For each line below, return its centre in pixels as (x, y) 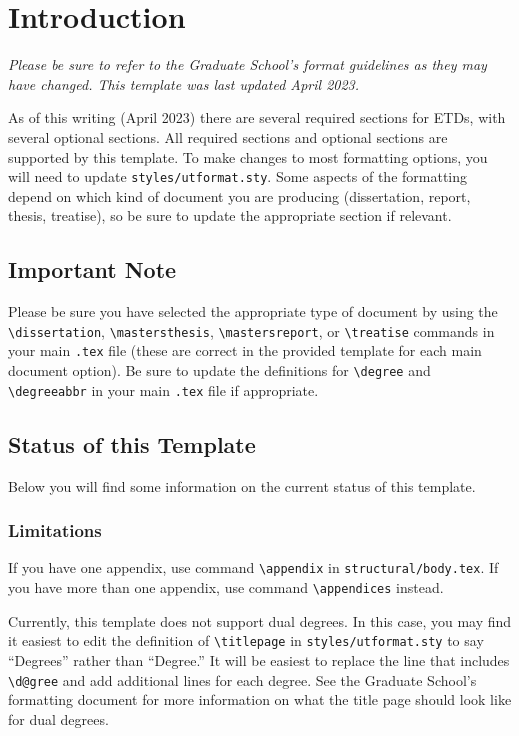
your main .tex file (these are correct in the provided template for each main (245, 350)
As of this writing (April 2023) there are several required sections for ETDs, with (257, 117)
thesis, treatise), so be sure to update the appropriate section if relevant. (230, 215)
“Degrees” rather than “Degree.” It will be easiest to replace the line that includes (259, 659)
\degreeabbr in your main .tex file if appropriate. (163, 389)
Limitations (55, 530)
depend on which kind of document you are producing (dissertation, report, (239, 195)
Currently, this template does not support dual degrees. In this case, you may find (260, 620)
